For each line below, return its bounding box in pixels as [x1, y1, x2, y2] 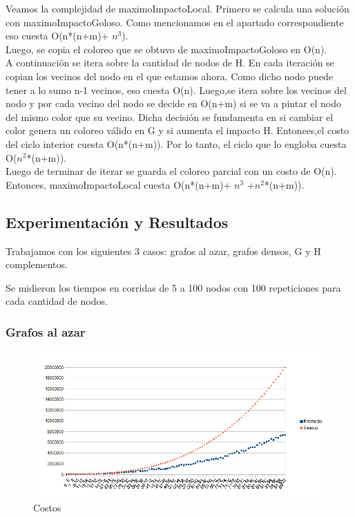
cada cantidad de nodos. [6, 294, 108, 308]
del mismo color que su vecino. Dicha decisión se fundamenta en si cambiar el [6, 109, 334, 124]
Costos [33, 500, 61, 514]
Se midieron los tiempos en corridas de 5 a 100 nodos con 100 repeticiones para [6, 280, 341, 294]
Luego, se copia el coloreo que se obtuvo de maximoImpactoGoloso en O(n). [6, 41, 327, 56]
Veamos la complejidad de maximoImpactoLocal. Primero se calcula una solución [6, 1, 349, 15]
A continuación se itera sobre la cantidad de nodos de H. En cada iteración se [6, 55, 334, 70]
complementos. [6, 257, 68, 272]
